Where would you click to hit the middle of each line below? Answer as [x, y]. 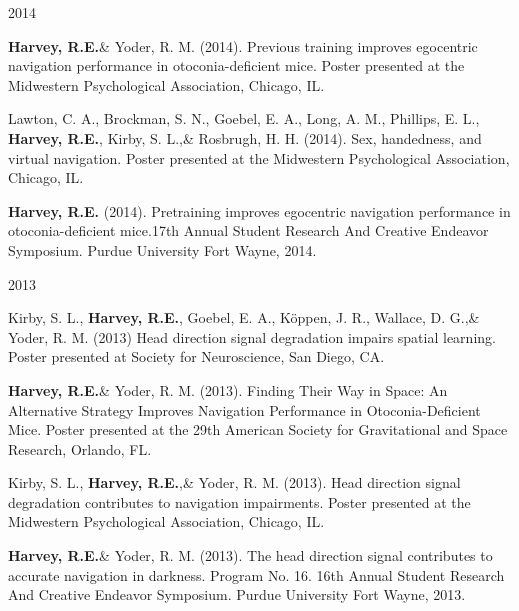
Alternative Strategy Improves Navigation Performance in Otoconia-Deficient [244, 409]
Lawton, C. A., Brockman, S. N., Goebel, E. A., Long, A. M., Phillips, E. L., [244, 118]
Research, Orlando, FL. [80, 448]
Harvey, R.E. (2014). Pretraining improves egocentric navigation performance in [259, 210]
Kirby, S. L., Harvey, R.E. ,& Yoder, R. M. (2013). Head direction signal [234, 482]
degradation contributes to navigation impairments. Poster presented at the [239, 501]
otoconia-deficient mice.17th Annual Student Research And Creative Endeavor [248, 230]
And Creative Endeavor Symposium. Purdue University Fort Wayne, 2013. [237, 594]
